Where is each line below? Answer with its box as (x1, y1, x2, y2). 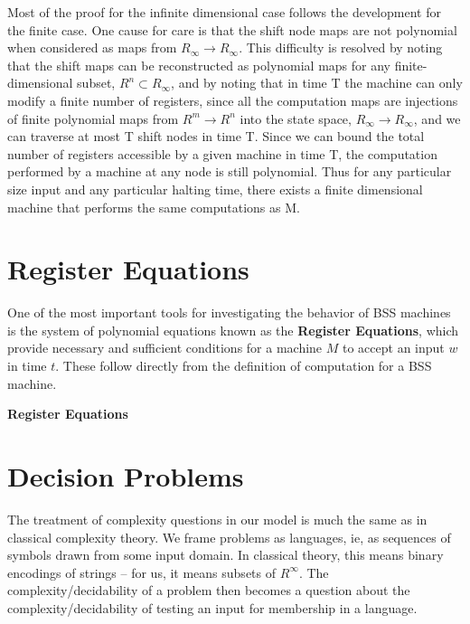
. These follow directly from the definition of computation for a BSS (55, 356, 432, 375)
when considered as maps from (7, 38, 177, 57)
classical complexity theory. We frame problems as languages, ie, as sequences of (7, 527, 451, 546)
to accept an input (343, 338, 445, 357)
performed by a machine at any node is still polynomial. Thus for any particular (7, 162, 452, 181)
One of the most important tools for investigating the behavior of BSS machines (7, 303, 451, 322)
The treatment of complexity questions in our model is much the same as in (7, 509, 428, 528)
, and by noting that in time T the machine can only (171, 73, 463, 92)
